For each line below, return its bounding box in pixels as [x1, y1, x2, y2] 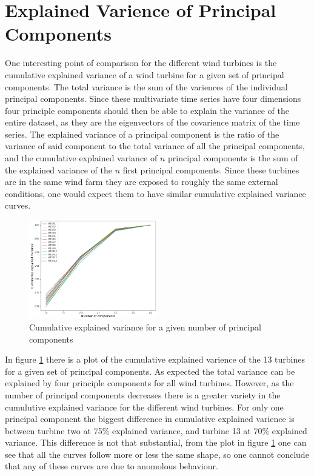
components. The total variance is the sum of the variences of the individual [5, 80, 288, 93]
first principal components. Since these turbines [122, 163, 299, 176]
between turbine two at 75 [5, 424, 102, 437]
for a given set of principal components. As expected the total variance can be [5, 364, 295, 377]
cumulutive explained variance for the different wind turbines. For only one [5, 400, 284, 413]
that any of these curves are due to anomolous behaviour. [5, 460, 218, 472]
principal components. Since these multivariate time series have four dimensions [5, 92, 301, 105]
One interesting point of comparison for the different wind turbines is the [5, 56, 277, 69]
